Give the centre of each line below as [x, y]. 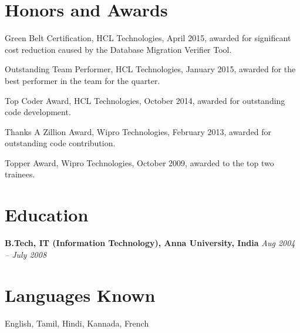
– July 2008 [26, 254]
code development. [38, 112]
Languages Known [80, 295]
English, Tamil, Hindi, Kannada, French [77, 323]
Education [47, 215]
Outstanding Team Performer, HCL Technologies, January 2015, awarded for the [150, 69]
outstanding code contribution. [60, 143]
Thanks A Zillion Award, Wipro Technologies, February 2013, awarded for [138, 131]
